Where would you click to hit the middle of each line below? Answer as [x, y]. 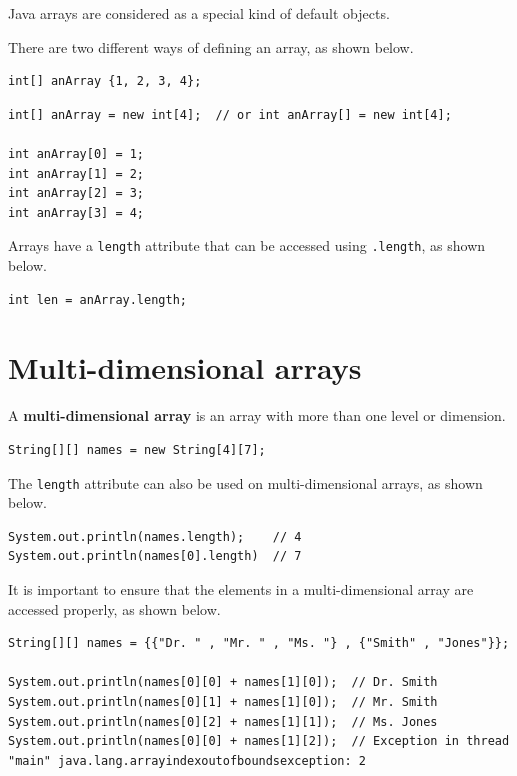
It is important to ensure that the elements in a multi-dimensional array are [241, 588]
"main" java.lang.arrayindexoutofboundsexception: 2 [187, 760]
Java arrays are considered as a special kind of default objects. [199, 13]
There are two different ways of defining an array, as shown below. [211, 46]
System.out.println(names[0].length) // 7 [155, 556]
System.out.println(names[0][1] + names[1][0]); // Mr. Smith [223, 701]
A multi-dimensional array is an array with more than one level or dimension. [257, 415]
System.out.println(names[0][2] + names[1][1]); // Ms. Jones [223, 721]
